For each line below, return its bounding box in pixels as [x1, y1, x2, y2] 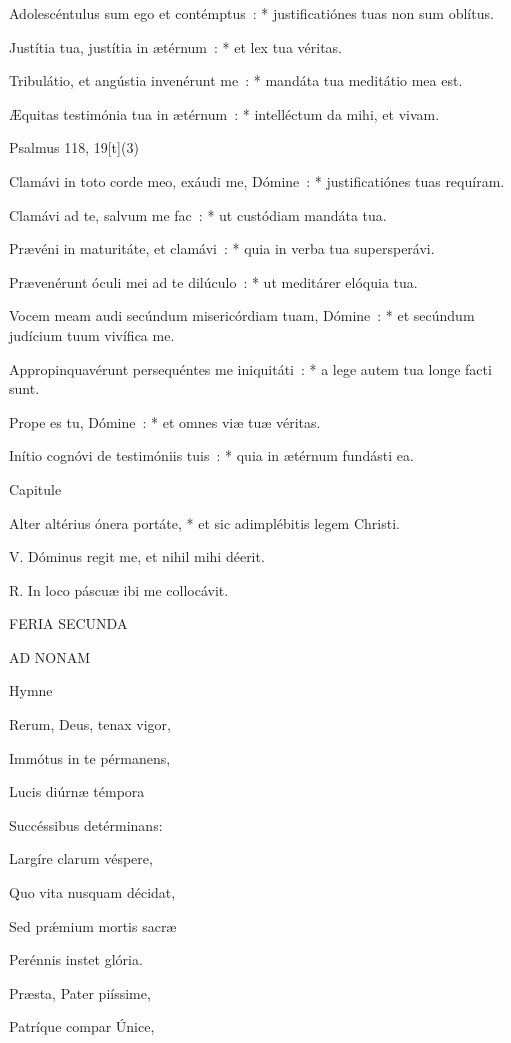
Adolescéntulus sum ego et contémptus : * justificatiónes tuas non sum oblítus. [9, 3, 494, 23]
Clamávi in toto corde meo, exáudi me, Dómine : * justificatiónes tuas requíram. [9, 170, 505, 191]
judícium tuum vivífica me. [9, 324, 175, 345]
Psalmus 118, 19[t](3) [9, 137, 139, 158]
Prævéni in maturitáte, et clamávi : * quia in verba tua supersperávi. [9, 238, 435, 259]
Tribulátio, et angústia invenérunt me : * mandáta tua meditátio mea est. [9, 70, 463, 91]
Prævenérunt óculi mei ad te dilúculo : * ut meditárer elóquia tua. [9, 271, 418, 292]
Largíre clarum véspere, [9, 848, 153, 869]
